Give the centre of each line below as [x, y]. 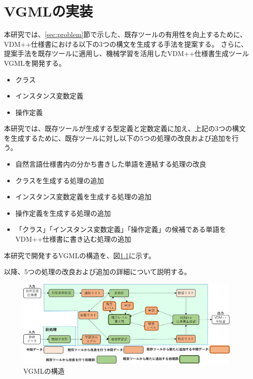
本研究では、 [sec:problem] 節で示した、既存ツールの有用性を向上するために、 [126, 34]
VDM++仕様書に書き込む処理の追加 [73, 239]
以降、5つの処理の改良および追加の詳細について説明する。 [98, 272]
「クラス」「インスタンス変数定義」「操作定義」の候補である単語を [121, 229]
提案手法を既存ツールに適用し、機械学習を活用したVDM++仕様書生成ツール [126, 53]
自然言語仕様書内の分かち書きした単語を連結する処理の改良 [111, 164]
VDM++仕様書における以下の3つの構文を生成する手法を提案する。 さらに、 [126, 44]
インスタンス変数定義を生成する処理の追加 [83, 197]
